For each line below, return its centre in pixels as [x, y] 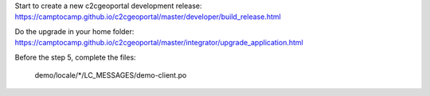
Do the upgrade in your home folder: [74, 31]
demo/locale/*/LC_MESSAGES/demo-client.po [111, 75]
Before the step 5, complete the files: [75, 57]
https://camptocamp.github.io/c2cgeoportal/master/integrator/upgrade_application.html [159, 43]
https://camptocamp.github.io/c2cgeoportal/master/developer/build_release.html [148, 17]
